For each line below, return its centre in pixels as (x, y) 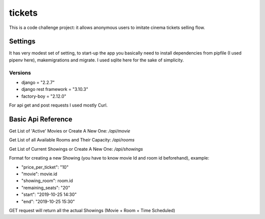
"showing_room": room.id (47, 181)
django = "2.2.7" (38, 82)
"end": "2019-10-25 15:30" (48, 201)
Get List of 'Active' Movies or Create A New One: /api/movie (70, 131)
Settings (22, 41)
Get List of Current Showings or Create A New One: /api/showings (76, 149)
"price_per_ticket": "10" (45, 167)
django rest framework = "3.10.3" (55, 89)
